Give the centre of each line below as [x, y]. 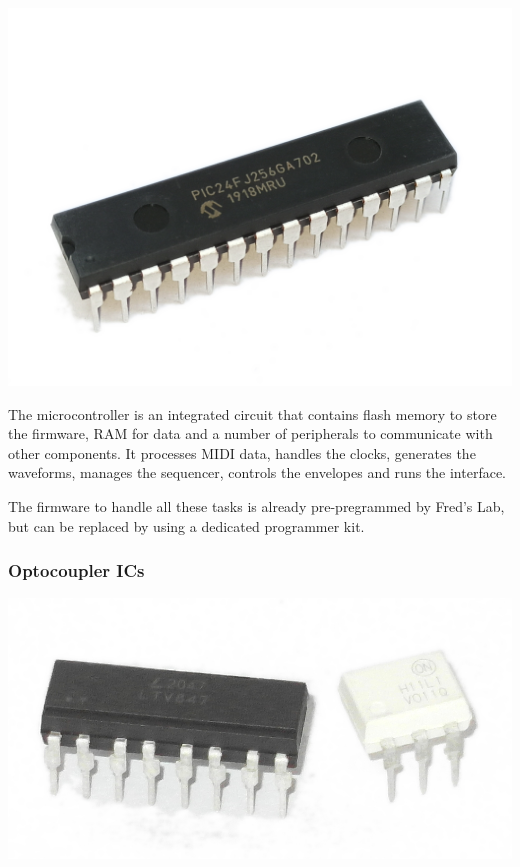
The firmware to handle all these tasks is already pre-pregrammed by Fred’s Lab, [256, 505]
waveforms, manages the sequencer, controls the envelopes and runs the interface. [257, 472]
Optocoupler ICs [76, 570]
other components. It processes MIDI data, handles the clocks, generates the [242, 452]
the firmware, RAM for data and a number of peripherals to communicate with [250, 433]
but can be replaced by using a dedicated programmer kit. [186, 525]
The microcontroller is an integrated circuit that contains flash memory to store [252, 413]
